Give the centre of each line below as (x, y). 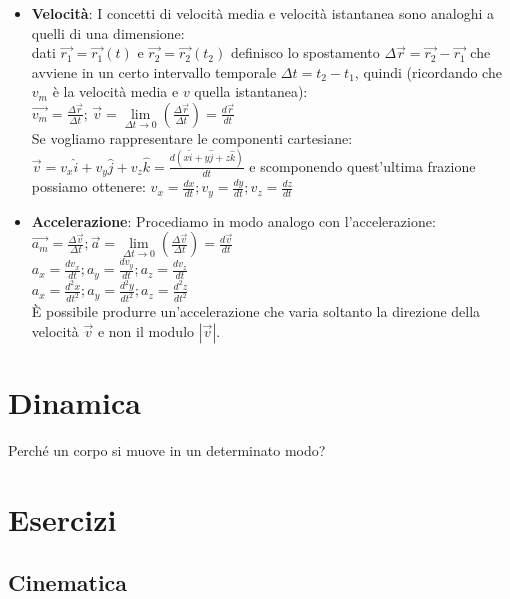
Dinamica (74, 402)
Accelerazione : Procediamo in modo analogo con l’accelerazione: (233, 220)
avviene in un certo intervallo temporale (154, 71)
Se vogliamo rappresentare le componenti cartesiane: (192, 137)
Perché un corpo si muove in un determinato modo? (167, 450)
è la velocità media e (115, 91)
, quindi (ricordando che (428, 71)
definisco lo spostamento (305, 52)
